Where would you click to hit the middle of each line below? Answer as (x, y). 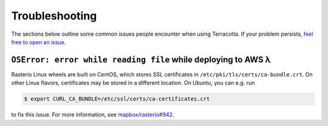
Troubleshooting (54, 16)
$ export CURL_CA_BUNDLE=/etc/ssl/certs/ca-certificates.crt (117, 99)
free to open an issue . (39, 42)
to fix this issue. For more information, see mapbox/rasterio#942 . (93, 114)
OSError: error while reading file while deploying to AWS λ (141, 60)
